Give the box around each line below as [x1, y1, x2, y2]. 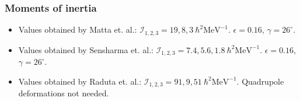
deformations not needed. [18, 87, 109, 99]
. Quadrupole [236, 75, 284, 87]
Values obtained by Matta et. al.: [18, 23, 137, 36]
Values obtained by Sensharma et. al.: [18, 43, 154, 55]
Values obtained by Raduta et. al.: [18, 75, 142, 87]
